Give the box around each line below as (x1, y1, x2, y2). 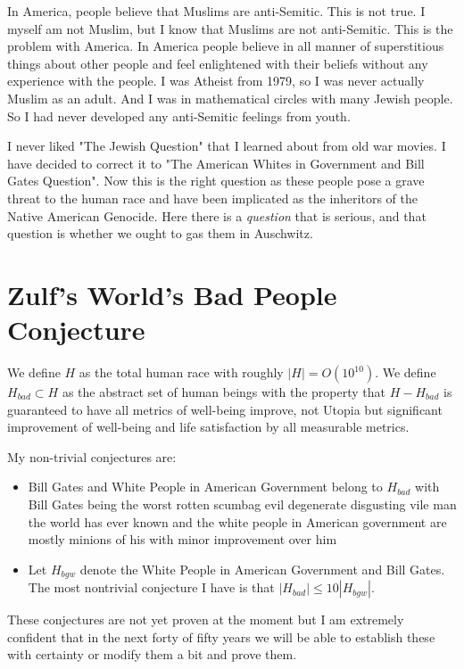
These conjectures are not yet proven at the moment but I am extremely (7, 610, 404, 629)
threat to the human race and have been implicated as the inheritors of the (7, 188, 418, 207)
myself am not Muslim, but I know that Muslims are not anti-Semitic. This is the (7, 19, 453, 37)
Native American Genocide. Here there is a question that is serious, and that (7, 206, 427, 225)
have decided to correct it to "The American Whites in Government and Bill (7, 153, 425, 172)
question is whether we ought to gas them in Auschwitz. (7, 224, 313, 243)
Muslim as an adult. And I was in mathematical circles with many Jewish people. (7, 88, 453, 107)
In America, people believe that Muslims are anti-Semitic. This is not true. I (7, 2, 426, 20)
